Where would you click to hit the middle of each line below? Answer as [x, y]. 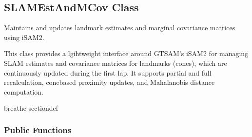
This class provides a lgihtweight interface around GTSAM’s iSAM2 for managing [126, 53]
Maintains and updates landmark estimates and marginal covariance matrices [120, 28]
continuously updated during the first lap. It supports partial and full [108, 72]
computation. [24, 91]
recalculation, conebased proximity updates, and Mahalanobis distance [109, 82]
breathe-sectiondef [31, 108]
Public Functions [38, 129]
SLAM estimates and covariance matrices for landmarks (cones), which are [116, 63]
